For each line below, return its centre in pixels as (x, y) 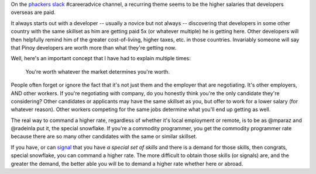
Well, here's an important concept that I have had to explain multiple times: (101, 58)
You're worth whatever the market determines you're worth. (97, 72)
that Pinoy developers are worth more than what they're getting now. (94, 47)
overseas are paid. (33, 12)
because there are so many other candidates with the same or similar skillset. (104, 137)
